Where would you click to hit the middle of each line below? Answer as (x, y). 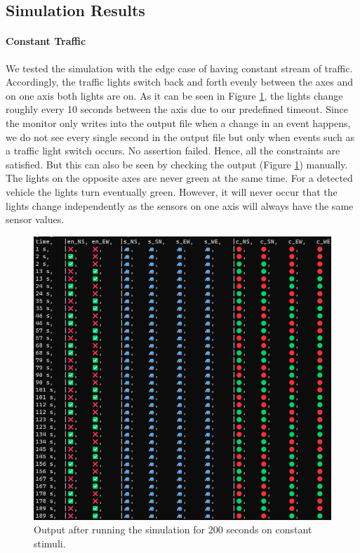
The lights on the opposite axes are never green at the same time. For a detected (179, 178)
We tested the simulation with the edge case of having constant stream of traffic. (179, 68)
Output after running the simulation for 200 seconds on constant (173, 529)
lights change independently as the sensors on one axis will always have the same (180, 205)
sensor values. (35, 219)
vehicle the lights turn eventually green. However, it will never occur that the (172, 191)
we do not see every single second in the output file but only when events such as (180, 136)
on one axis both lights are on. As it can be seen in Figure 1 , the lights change (174, 95)
